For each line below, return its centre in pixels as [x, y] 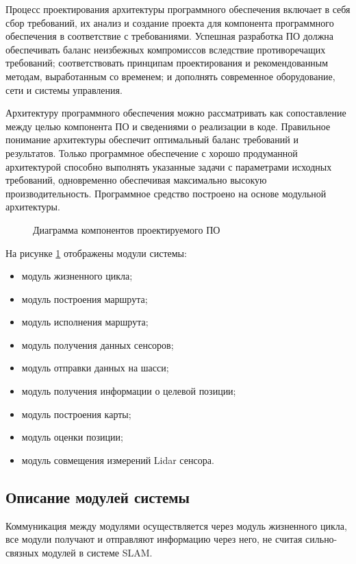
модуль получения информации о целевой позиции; [129, 391]
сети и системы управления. [64, 89]
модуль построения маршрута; [85, 298]
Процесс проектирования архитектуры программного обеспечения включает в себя [178, 9]
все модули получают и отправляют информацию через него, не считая [154, 539]
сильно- [321, 539]
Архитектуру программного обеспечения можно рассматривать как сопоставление [176, 113]
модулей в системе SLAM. [97, 552]
